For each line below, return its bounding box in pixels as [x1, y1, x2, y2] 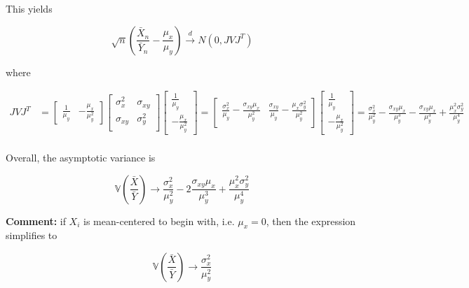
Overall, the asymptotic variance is [6, 150, 156, 164]
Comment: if [6, 213, 66, 228]
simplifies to [6, 228, 57, 243]
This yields [6, 1, 53, 15]
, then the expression [266, 213, 356, 228]
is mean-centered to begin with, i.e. [83, 213, 235, 228]
